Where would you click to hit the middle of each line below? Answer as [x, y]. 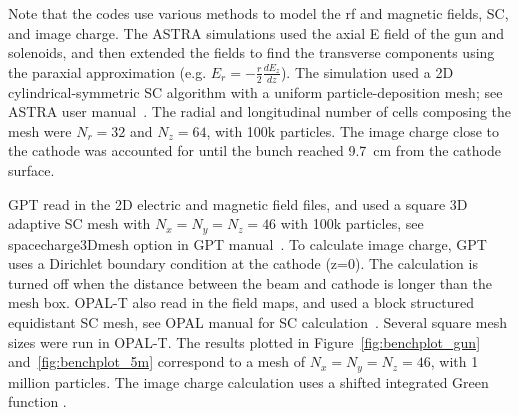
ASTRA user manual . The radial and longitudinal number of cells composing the [260, 111]
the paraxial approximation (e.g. [107, 71]
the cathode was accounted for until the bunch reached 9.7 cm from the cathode [254, 150]
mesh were [40, 130]
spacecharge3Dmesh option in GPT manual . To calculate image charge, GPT [247, 243]
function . [37, 401]
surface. [31, 169]
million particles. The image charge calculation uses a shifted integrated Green [248, 381]
